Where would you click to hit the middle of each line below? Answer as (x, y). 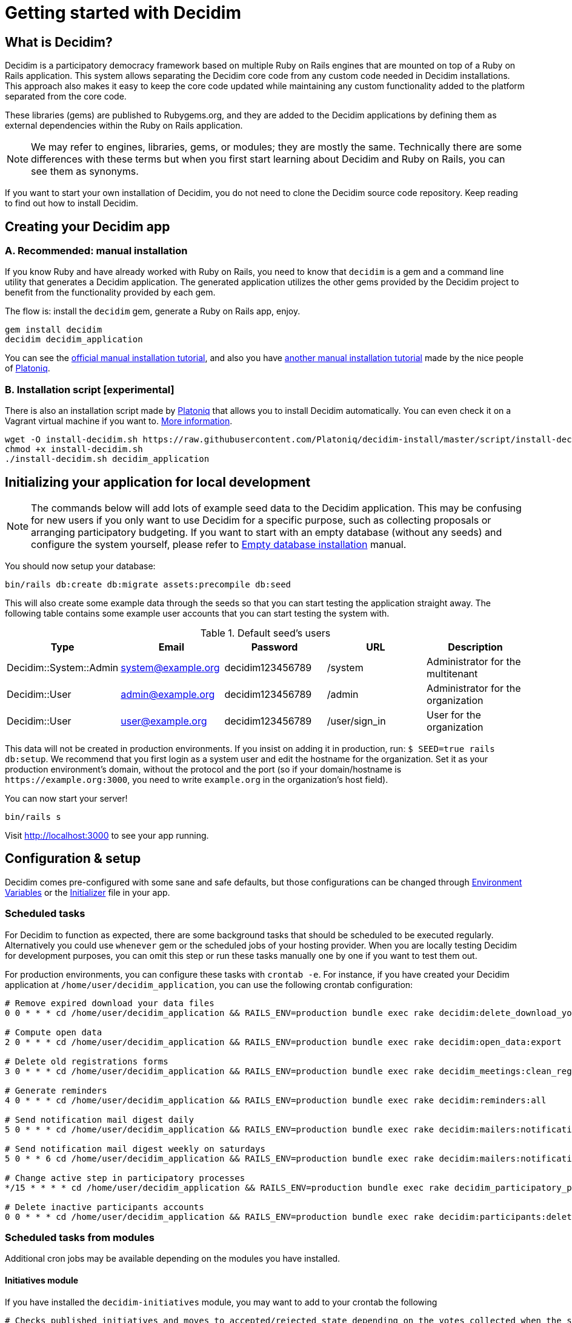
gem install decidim (54, 330)
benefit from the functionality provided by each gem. (110, 293)
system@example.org (170, 667)
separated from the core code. (66, 96)
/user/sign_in (356, 721)
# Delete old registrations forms (87, 1061)
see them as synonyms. (85, 171)
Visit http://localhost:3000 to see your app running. (107, 835)
